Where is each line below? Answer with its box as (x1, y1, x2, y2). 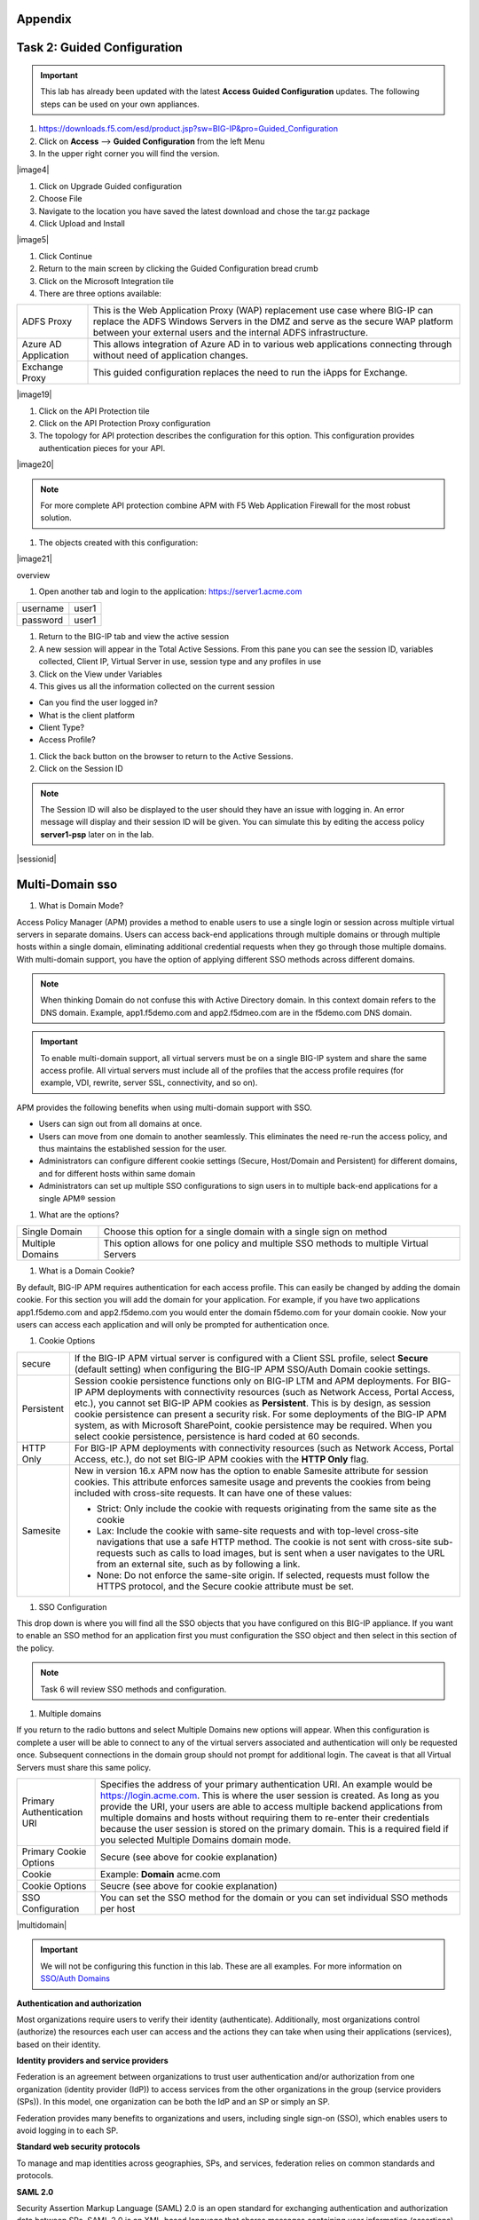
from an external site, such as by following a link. (96, 1558, 301, 1570)
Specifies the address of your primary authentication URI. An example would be (100, 1778, 433, 1790)
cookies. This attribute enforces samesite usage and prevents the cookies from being (74, 1475, 431, 1487)
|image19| (16, 389, 52, 400)
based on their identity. (16, 2039, 101, 2050)
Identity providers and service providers (16, 2056, 169, 2066)
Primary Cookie (21, 1845, 87, 1858)
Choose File (38, 194, 82, 204)
